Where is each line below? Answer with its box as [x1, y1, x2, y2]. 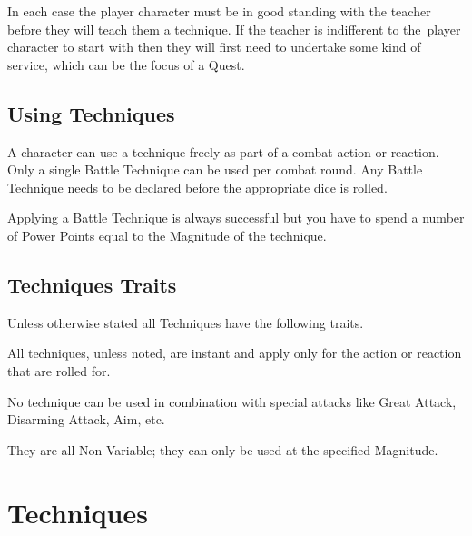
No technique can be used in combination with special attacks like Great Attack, [7, 392, 457, 411]
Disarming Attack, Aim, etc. [7, 410, 165, 429]
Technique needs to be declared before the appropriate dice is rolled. [7, 177, 388, 196]
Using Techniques [7, 99, 175, 127]
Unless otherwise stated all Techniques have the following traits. [7, 313, 364, 332]
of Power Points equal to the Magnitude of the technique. [7, 225, 327, 244]
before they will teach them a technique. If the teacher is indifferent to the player [7, 19, 461, 38]
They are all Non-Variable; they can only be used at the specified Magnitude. [7, 440, 438, 459]
